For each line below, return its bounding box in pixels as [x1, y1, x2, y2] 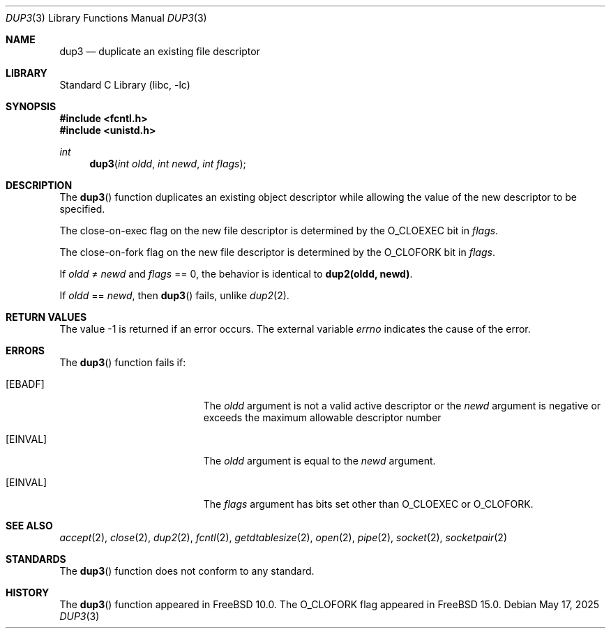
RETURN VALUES [6, 311, 87, 323]
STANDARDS [6, 553, 66, 565]
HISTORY [6, 587, 50, 598]
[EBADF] [6, 378, 45, 390]
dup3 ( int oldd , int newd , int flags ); [89, 158, 246, 169]
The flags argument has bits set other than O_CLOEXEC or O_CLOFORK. [203, 498, 534, 510]
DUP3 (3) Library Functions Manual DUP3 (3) [6, 12, 207, 24]
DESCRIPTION [6, 179, 73, 191]
